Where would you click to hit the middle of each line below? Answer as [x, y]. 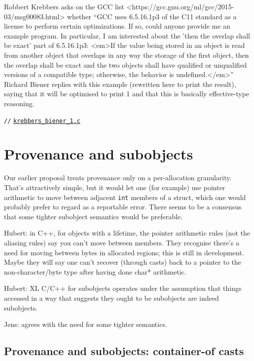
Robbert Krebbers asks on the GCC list [64, 6]
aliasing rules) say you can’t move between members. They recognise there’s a [122, 242]
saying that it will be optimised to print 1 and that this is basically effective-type [127, 94]
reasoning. [19, 103]
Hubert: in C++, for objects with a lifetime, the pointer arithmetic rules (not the [127, 233]
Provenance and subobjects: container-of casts [124, 351]
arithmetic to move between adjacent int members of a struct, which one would [125, 197]
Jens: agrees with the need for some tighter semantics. [86, 324]
